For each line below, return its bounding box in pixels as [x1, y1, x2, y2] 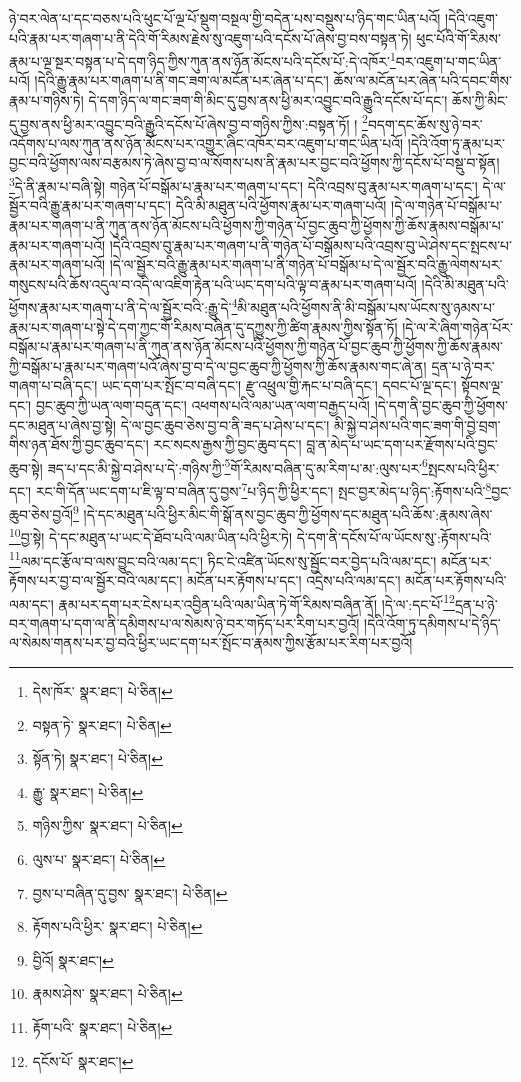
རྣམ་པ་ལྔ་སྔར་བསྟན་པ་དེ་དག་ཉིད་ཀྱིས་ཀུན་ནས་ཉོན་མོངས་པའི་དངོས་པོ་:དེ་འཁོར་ [9, 50, 390, 71]
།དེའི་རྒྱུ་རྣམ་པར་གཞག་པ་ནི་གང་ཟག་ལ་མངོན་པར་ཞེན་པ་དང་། [34, 70, 329, 91]
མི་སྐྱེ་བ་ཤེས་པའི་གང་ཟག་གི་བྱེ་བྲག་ [333, 414, 501, 435]
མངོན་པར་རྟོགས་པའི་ [405, 569, 507, 590]
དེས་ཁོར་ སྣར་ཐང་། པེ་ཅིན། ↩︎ [32, 680, 173, 701]
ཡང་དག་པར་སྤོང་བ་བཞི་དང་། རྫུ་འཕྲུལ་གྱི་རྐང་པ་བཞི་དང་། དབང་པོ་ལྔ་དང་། [101, 375, 457, 396]
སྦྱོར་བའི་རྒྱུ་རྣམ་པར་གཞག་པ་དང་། [9, 195, 172, 216]
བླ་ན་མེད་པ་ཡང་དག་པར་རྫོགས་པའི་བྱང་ [306, 434, 498, 455]
